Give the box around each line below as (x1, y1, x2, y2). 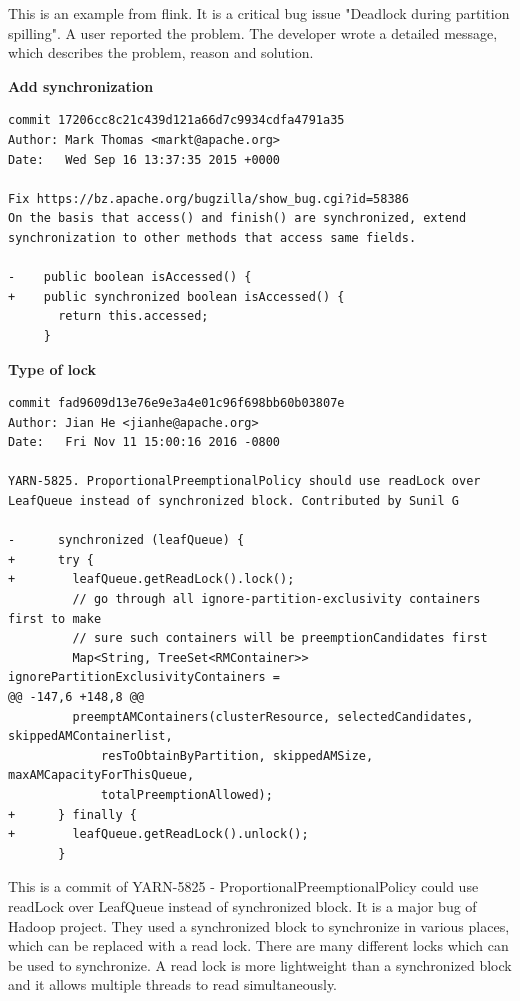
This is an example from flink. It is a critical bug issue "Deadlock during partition (8, 3, 510, 23)
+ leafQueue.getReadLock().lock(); (8, 572, 295, 587)
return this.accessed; (58, 309, 209, 324)
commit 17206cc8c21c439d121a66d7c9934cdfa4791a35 (8, 113, 345, 128)
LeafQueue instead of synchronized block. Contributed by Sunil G (8, 494, 460, 509)
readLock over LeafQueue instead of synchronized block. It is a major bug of (8, 895, 477, 916)
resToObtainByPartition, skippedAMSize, (101, 748, 374, 763)
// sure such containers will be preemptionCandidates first (72, 631, 488, 646)
